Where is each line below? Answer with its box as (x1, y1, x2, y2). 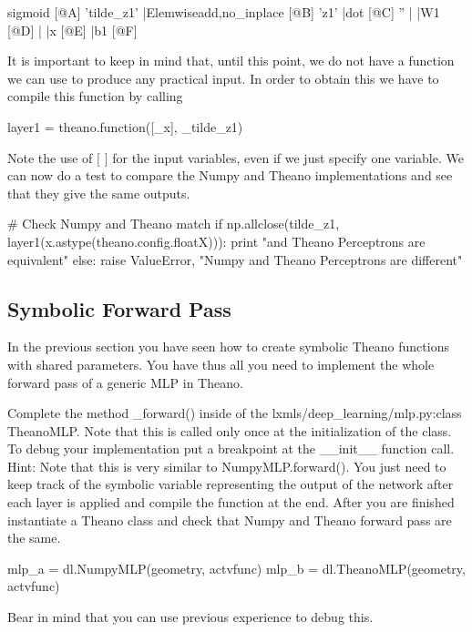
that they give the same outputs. (7, 183, 190, 202)
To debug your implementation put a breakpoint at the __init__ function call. (7, 439, 455, 458)
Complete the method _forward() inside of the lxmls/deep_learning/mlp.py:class (7, 403, 462, 423)
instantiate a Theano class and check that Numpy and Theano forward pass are (7, 510, 452, 529)
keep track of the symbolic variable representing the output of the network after (7, 474, 454, 494)
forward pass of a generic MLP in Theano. (7, 372, 243, 392)
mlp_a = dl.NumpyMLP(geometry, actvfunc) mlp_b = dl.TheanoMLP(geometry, (7, 558, 466, 577)
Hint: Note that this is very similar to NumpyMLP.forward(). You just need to (7, 456, 446, 475)
